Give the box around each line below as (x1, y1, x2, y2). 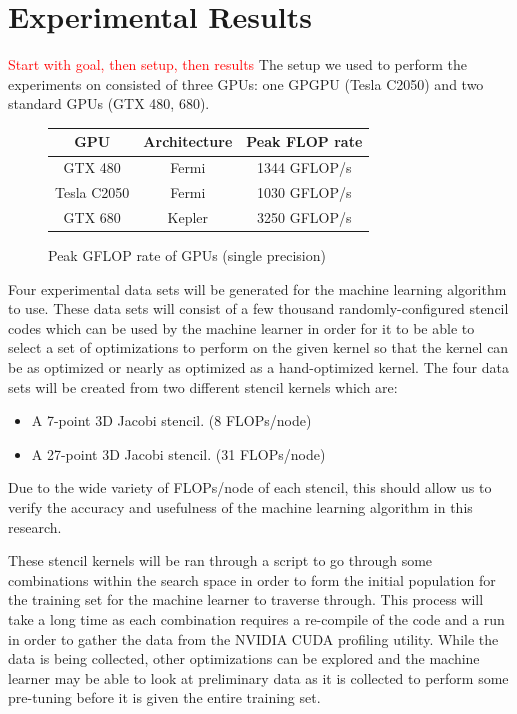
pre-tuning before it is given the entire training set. (8, 687, 321, 708)
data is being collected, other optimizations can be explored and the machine (8, 648, 480, 669)
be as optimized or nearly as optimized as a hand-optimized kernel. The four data (8, 357, 509, 377)
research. (8, 516, 62, 537)
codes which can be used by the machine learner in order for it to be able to (8, 317, 475, 338)
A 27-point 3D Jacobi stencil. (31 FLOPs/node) (31, 443, 326, 464)
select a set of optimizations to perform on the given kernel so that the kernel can (8, 337, 509, 358)
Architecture (143, 131, 233, 152)
